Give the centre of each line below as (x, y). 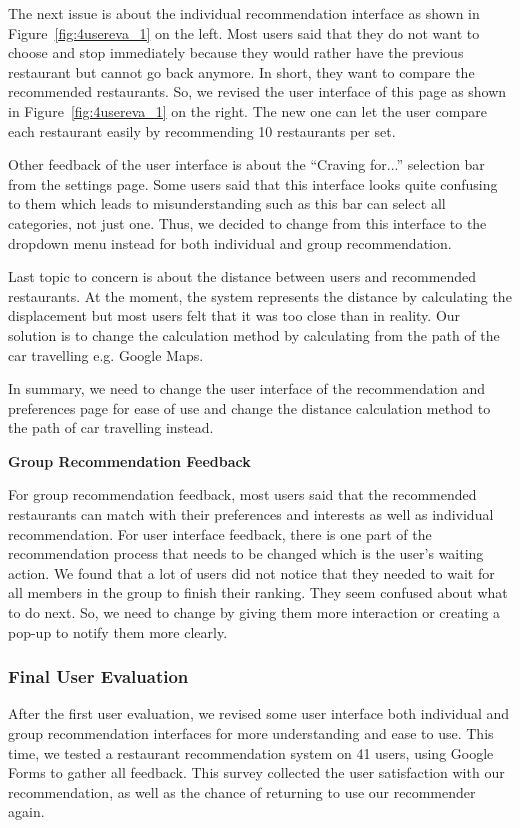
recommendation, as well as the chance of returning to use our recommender (242, 791)
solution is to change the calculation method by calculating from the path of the (254, 334)
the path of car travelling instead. (111, 427)
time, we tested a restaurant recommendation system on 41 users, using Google (251, 752)
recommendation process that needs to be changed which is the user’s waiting (246, 553)
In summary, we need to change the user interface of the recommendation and (247, 388)
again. (26, 811)
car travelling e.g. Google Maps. (106, 354)
